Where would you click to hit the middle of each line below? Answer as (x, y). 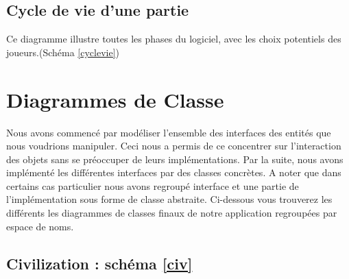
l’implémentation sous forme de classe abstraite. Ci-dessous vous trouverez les (169, 199)
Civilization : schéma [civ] (99, 263)
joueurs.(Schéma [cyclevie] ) (63, 52)
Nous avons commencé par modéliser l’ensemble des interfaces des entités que (169, 132)
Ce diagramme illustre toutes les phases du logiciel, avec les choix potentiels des (174, 39)
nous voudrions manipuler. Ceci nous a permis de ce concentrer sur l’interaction (174, 146)
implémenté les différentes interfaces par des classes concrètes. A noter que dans (174, 172)
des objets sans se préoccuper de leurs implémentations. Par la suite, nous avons (175, 159)
